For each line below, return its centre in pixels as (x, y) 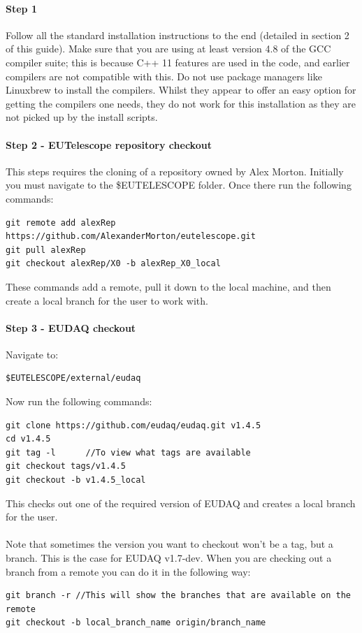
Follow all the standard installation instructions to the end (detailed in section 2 (178, 35)
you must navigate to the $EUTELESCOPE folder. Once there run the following (179, 185)
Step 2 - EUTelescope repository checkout (109, 144)
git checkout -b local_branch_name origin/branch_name (136, 623)
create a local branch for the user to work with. (107, 300)
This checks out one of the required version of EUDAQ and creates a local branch (181, 503)
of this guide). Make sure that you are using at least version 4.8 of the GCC (168, 49)
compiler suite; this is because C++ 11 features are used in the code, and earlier (178, 62)
